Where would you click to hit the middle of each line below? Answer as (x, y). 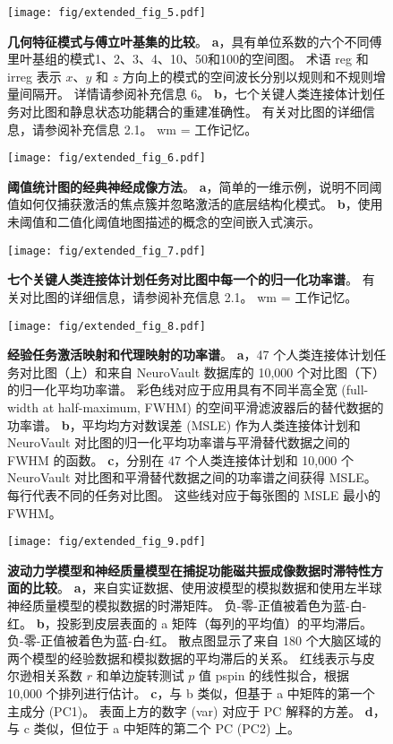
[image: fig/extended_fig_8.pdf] (107, 326)
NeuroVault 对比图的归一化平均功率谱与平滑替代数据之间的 (179, 442)
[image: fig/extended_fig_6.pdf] (107, 158)
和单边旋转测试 (140, 675)
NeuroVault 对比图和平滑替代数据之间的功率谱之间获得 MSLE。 (192, 477)
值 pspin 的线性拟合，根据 (274, 675)
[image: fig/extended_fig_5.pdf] (107, 13)
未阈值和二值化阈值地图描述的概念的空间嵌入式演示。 (164, 222)
